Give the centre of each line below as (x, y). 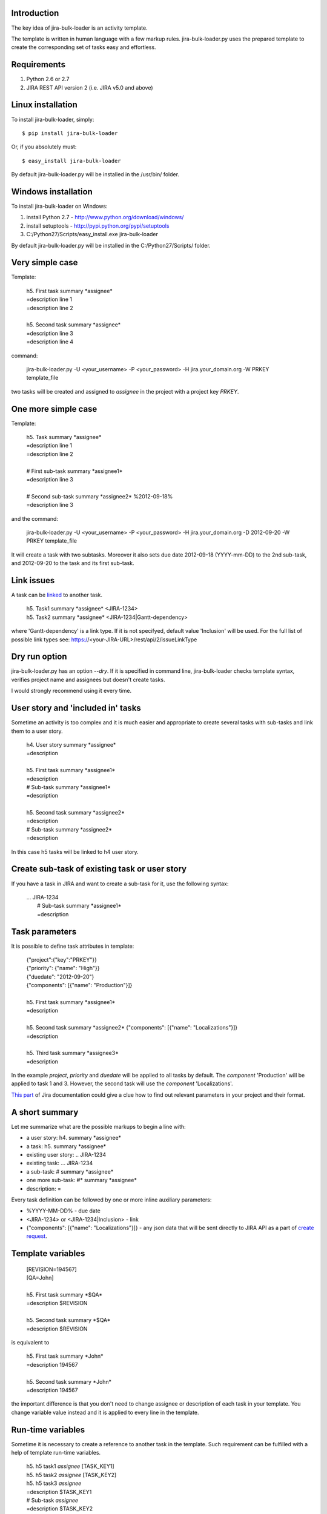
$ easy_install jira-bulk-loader (71, 161)
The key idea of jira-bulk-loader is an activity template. (79, 28)
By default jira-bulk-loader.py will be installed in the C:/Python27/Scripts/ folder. (111, 245)
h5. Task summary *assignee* (64, 437)
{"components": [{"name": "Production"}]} (79, 985)
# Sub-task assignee (52, 1500)
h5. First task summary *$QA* (64, 1295)
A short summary (45, 1112)
